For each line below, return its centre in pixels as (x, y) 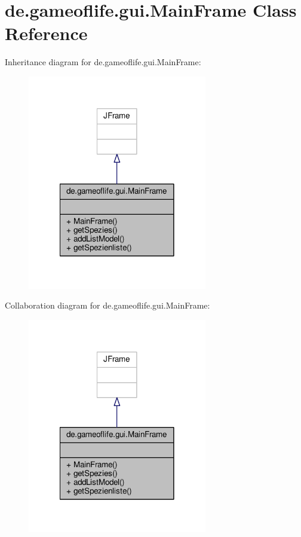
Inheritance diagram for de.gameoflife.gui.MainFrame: (103, 62)
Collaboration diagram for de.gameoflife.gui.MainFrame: (107, 305)
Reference (46, 33)
